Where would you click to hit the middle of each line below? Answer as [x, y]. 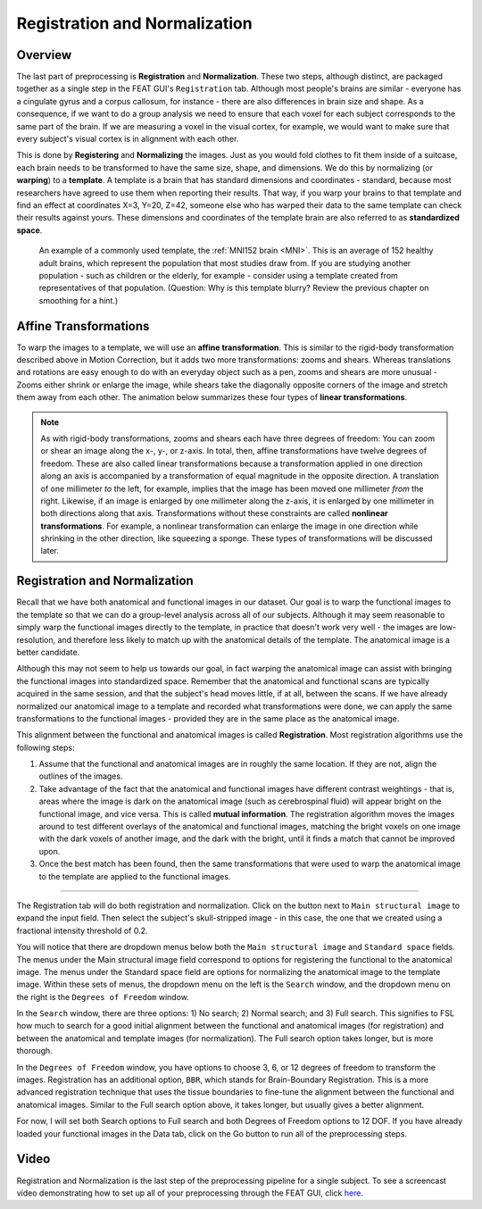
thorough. [34, 1051]
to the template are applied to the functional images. [135, 876]
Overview [44, 55]
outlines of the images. [81, 776]
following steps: [46, 747]
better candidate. [48, 652]
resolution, [36, 639]
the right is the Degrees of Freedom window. [103, 996]
